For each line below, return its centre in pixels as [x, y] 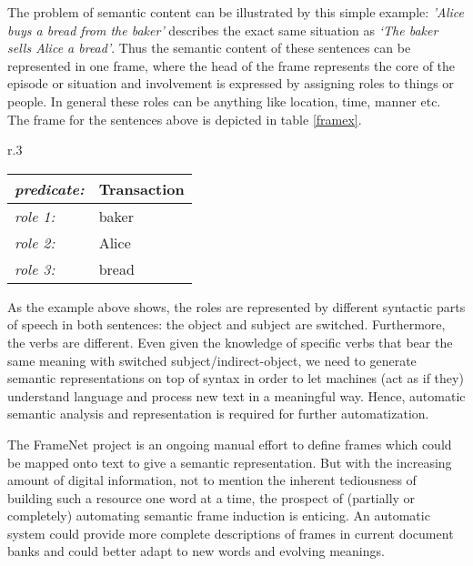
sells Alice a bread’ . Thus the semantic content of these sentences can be [209, 48]
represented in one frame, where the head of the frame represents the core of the [231, 65]
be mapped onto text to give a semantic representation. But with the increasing [230, 462]
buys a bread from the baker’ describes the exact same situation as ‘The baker [223, 30]
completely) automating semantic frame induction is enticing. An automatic [219, 515]
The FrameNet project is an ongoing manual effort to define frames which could [230, 444]
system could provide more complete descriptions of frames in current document [231, 533]
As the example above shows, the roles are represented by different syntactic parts [236, 306]
